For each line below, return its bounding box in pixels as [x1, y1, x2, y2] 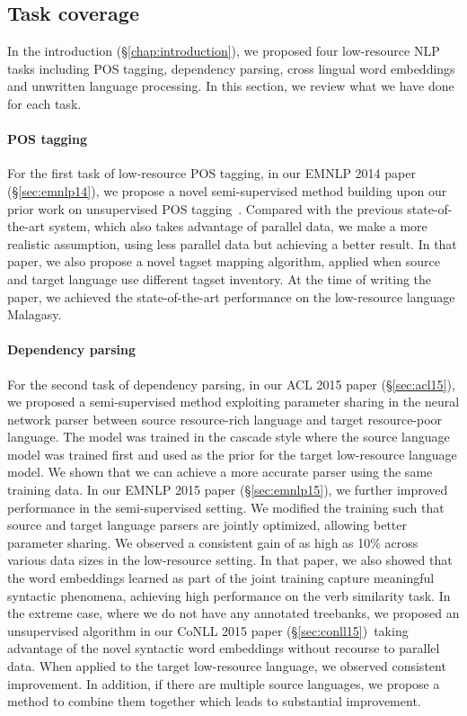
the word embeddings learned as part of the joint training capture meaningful [7, 568, 435, 587]
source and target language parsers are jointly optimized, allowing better [7, 515, 407, 534]
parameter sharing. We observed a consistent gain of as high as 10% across [7, 533, 419, 551]
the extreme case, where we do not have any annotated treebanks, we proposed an [7, 604, 460, 622]
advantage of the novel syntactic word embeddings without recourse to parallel [7, 639, 440, 658]
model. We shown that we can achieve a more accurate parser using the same [7, 462, 433, 481]
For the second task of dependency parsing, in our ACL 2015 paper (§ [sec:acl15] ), [7, 374, 455, 393]
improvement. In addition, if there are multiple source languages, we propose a [7, 674, 440, 693]
